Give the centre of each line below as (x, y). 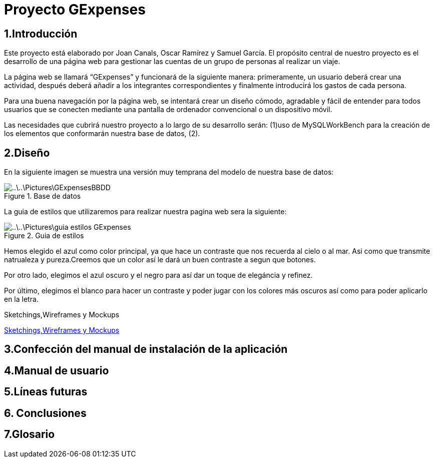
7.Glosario (30, 434)
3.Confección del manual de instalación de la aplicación (146, 349)
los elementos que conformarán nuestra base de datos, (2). (102, 134)
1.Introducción (41, 34)
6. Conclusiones (45, 413)
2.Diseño (27, 153)
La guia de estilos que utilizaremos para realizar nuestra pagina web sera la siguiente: (145, 212)
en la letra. (21, 299)
